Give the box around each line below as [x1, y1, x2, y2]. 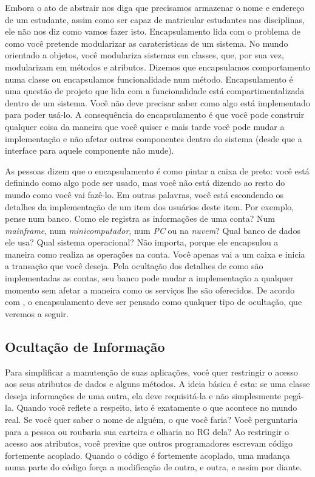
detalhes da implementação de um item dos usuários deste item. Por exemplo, [5, 200, 294, 213]
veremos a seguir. [5, 307, 69, 320]
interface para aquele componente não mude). [5, 144, 174, 157]
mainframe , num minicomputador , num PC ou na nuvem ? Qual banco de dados [5, 224, 300, 236]
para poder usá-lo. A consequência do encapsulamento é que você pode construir [5, 108, 305, 121]
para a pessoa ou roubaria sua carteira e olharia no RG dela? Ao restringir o [5, 425, 290, 438]
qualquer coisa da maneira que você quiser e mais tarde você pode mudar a [5, 120, 285, 132]
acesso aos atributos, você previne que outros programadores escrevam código [5, 437, 293, 450]
